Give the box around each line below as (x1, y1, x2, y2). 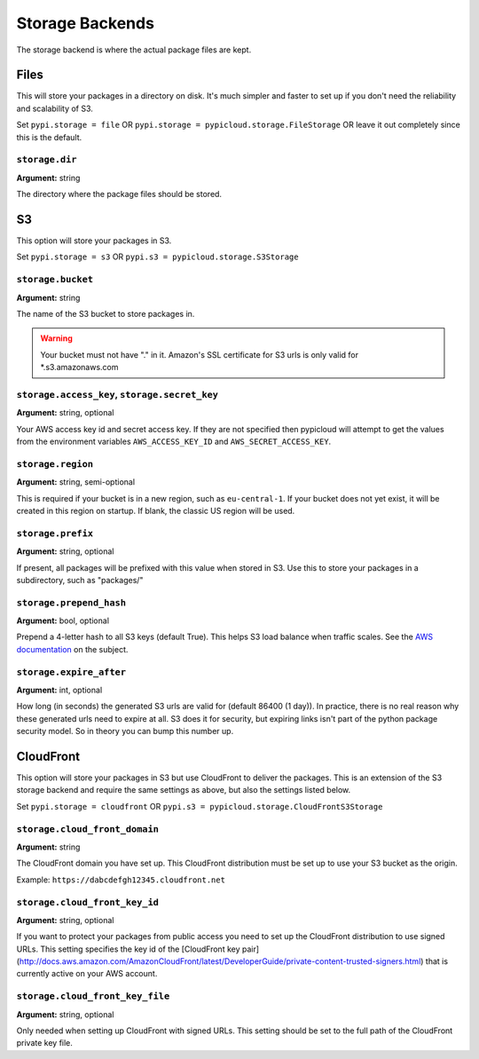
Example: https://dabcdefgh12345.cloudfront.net (16, 874, 226, 885)
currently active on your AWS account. (16, 968, 158, 979)
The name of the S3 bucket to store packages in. (16, 308, 195, 319)
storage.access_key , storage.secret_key (16, 388, 219, 400)
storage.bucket (16, 273, 93, 286)
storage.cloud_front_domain (16, 823, 160, 834)
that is (425, 956, 448, 967)
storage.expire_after (16, 666, 126, 678)
